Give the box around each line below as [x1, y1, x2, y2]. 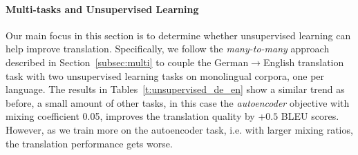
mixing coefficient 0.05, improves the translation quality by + [6, 109, 266, 123]
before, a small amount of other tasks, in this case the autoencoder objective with [6, 95, 350, 110]
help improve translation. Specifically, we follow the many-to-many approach [6, 41, 330, 56]
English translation [263, 54, 344, 69]
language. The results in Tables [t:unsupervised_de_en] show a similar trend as [6, 82, 345, 96]
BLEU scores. [281, 109, 339, 123]
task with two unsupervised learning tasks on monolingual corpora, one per [6, 68, 325, 83]
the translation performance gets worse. [6, 136, 173, 150]
